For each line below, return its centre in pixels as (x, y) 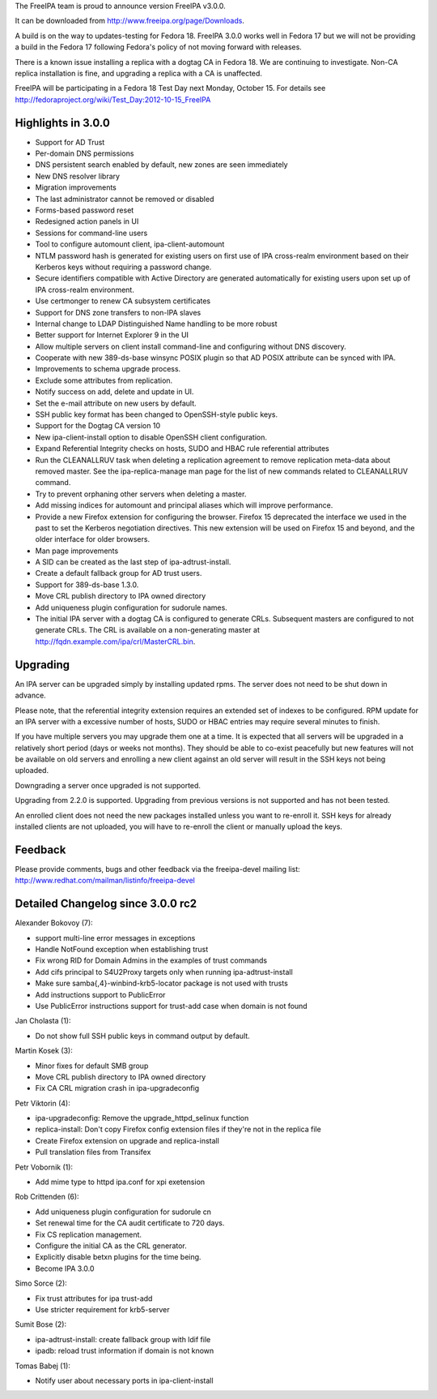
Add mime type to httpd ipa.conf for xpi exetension (120, 1182)
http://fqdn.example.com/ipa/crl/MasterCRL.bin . (115, 642)
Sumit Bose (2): (41, 1324)
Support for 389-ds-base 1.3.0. (87, 585)
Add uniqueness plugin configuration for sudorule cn (123, 1212)
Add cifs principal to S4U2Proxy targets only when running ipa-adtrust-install (164, 972)
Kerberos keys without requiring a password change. (123, 267)
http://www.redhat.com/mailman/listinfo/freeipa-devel (105, 881)
